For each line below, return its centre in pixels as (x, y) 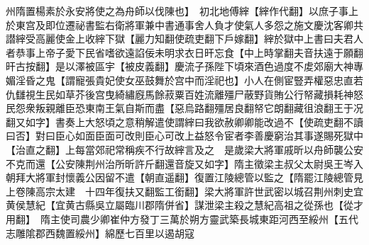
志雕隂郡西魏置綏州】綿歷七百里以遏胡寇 (100, 233)
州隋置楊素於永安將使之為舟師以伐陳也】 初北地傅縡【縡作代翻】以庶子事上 (182, 11)
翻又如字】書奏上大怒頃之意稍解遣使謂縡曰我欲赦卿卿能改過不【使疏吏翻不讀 (184, 121)
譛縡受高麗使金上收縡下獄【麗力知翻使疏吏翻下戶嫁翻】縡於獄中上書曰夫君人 (184, 39)
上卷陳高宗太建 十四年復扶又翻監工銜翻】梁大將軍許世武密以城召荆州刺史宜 (184, 191)
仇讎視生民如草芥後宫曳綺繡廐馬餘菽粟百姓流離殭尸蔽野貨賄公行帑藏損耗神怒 (184, 94)
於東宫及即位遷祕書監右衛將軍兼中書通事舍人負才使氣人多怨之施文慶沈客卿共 (184, 24)
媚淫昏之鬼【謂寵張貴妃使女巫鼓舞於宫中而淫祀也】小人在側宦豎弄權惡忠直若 (184, 80)
